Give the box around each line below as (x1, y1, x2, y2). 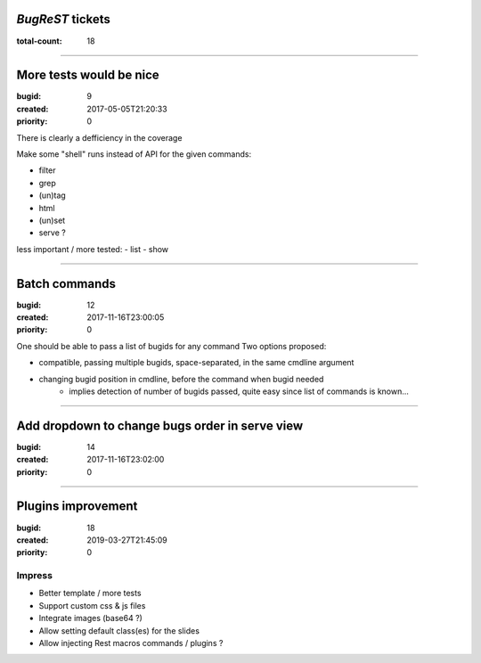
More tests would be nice (16, 68, 159, 83)
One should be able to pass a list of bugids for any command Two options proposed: (16, 340, 327, 351)
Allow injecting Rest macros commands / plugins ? (38, 638, 224, 649)
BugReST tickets (16, 12, 111, 27)
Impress (16, 569, 53, 582)
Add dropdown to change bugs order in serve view (16, 418, 303, 433)
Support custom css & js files (38, 600, 146, 610)
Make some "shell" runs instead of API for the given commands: (16, 148, 252, 160)
